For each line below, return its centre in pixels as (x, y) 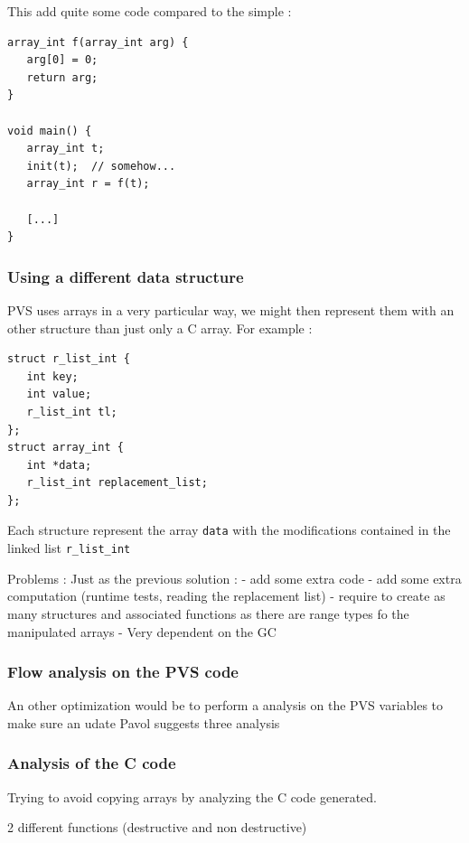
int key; (52, 376)
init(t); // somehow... (101, 166)
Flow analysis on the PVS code (123, 672)
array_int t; (66, 149)
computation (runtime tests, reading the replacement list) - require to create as (226, 596)
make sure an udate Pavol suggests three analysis (144, 722)
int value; (59, 394)
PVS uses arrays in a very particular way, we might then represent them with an (231, 309)
